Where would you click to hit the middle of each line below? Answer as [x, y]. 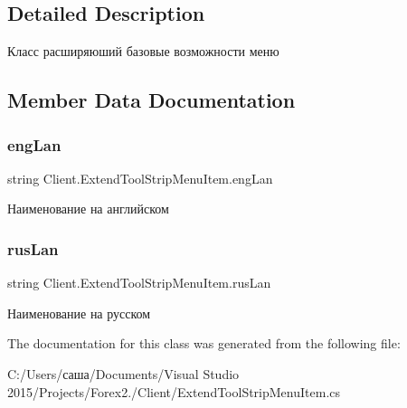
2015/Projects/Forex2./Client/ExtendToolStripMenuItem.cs [174, 391]
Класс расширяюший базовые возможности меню [143, 51]
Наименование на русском [79, 313]
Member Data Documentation [151, 100]
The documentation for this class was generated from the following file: [204, 343]
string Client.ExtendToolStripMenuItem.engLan [140, 178]
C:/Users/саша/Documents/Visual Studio [123, 373]
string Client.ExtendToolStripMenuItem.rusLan [139, 283]
